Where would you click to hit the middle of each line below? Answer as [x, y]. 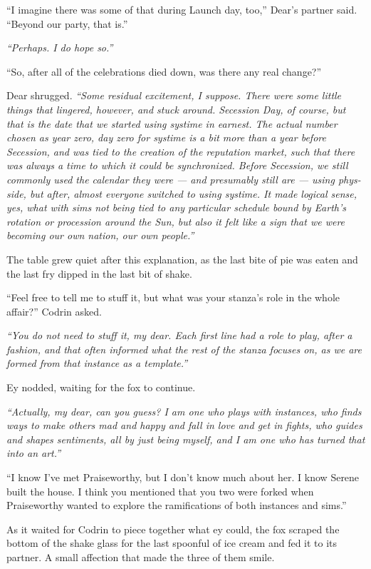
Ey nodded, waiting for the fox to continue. [101, 387]
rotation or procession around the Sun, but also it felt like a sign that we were [176, 221]
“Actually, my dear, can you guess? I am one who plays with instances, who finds [184, 411]
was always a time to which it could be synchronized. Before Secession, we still [177, 165]
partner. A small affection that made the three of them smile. [141, 557]
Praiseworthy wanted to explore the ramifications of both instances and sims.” [177, 505]
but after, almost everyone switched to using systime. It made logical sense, [193, 193]
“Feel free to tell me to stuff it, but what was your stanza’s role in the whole [173, 297]
